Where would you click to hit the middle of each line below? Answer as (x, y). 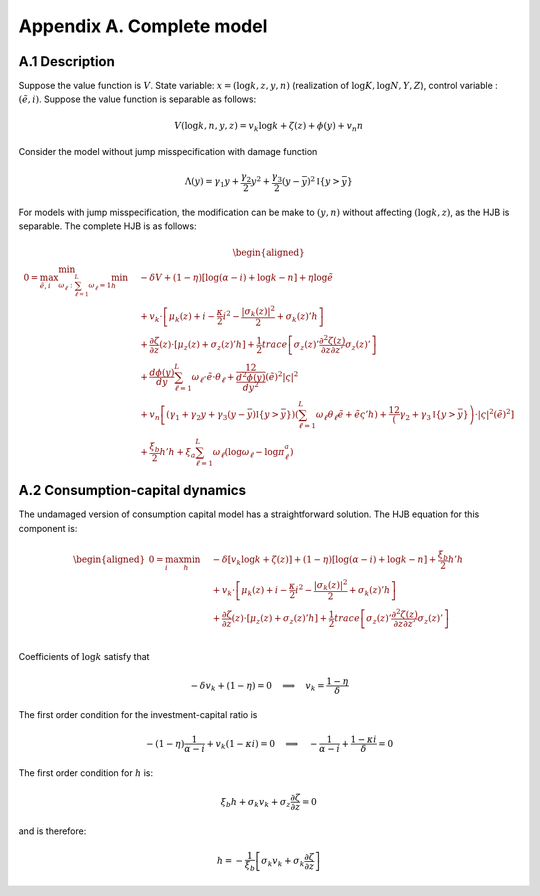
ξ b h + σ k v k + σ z (255, 803)
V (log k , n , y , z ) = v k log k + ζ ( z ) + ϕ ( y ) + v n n (269, 127)
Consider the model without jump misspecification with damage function (168, 152)
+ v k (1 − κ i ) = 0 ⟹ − (262, 745)
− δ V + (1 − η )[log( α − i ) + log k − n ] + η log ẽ (237, 277)
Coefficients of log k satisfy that (84, 656)
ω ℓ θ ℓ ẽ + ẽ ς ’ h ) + (351, 415)
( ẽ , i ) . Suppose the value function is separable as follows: (137, 99)
